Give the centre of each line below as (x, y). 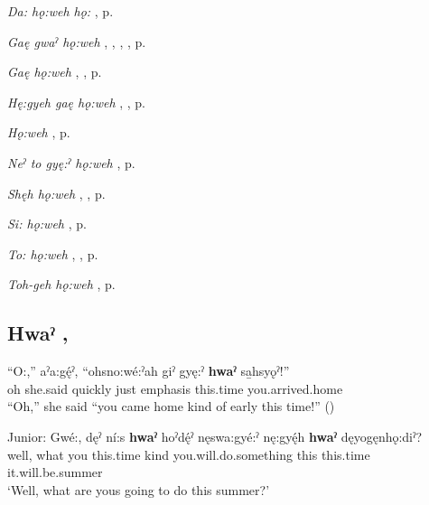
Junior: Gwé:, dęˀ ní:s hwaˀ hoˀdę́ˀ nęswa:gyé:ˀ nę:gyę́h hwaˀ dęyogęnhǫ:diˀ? (215, 436)
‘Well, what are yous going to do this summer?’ (139, 489)
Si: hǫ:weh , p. (47, 224)
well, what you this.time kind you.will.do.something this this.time (189, 454)
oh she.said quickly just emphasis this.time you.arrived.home (175, 388)
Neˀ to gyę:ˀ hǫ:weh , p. (71, 162)
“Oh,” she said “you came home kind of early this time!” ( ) (171, 406)
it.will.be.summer (55, 472)
